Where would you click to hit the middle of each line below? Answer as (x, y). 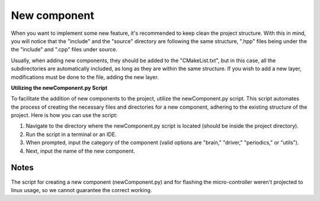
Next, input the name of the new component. (81, 151)
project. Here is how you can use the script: (64, 115)
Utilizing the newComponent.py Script (59, 87)
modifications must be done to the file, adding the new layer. (85, 77)
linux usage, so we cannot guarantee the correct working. (81, 190)
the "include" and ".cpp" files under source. (64, 50)
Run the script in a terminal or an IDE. (71, 134)
